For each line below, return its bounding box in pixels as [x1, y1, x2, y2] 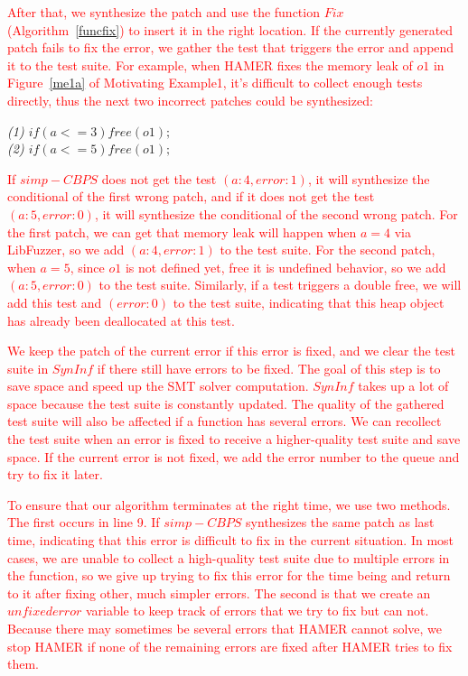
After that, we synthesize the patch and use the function [7, 3, 320, 21]
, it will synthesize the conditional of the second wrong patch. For [94, 204, 458, 223]
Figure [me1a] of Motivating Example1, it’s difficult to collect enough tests [7, 73, 423, 92]
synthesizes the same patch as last [246, 513, 435, 532]
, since [70, 257, 105, 276]
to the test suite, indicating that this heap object [173, 292, 445, 311]
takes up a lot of [358, 376, 449, 395]
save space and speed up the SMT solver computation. [7, 376, 309, 395]
